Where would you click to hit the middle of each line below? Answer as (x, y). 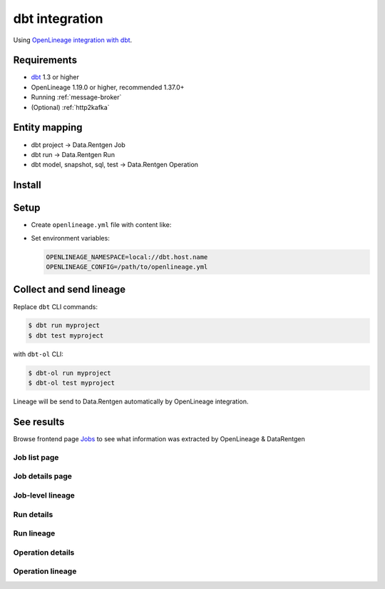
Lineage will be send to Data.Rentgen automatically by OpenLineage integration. (131, 402)
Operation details (44, 552)
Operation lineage (45, 571)
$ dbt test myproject (66, 335)
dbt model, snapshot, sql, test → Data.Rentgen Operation (115, 165)
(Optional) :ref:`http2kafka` (70, 107)
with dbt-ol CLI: (38, 354)
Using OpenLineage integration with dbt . (73, 40)
